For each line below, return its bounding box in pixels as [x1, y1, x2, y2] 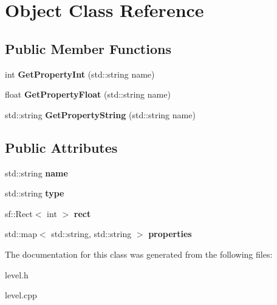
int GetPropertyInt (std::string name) [5, 67, 155, 80]
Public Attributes [5, 138, 118, 156]
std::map [5, 227, 37, 240]
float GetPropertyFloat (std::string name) [5, 88, 171, 101]
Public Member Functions [5, 39, 171, 58]
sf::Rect [5, 207, 33, 220]
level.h [5, 268, 29, 281]
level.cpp [5, 289, 37, 301]
